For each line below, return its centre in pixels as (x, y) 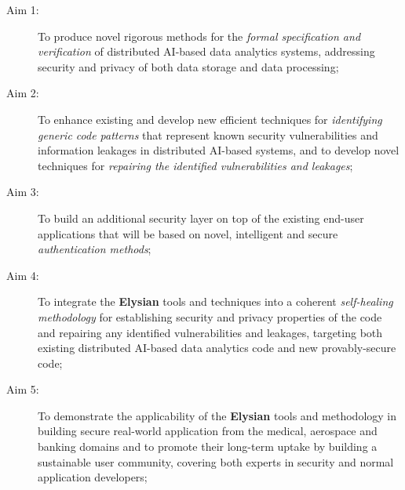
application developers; (93, 477)
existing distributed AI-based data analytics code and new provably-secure (217, 348)
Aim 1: (23, 9)
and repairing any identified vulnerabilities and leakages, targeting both (210, 332)
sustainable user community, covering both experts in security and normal (216, 461)
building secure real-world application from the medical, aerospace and (208, 431)
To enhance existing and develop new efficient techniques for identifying (210, 119)
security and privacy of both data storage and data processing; (188, 66)
